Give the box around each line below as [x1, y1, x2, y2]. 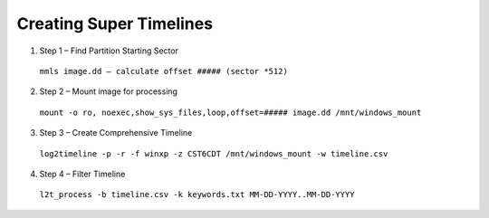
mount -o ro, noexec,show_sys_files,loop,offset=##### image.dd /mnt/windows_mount [39, 107, 422, 118]
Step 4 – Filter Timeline [39, 168, 126, 179]
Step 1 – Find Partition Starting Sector [39, 45, 178, 56]
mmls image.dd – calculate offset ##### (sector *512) [39, 66, 289, 76]
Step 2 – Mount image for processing [39, 86, 178, 97]
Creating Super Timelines [16, 14, 213, 33]
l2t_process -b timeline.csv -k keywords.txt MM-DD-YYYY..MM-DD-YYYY [39, 190, 355, 200]
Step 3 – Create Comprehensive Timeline [39, 128, 193, 138]
